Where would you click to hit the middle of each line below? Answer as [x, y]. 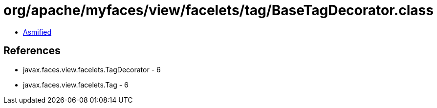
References [32, 51]
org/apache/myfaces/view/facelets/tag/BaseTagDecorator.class [218, 10]
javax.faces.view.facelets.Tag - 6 [76, 85]
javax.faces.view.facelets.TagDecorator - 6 [92, 69]
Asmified [37, 32]
